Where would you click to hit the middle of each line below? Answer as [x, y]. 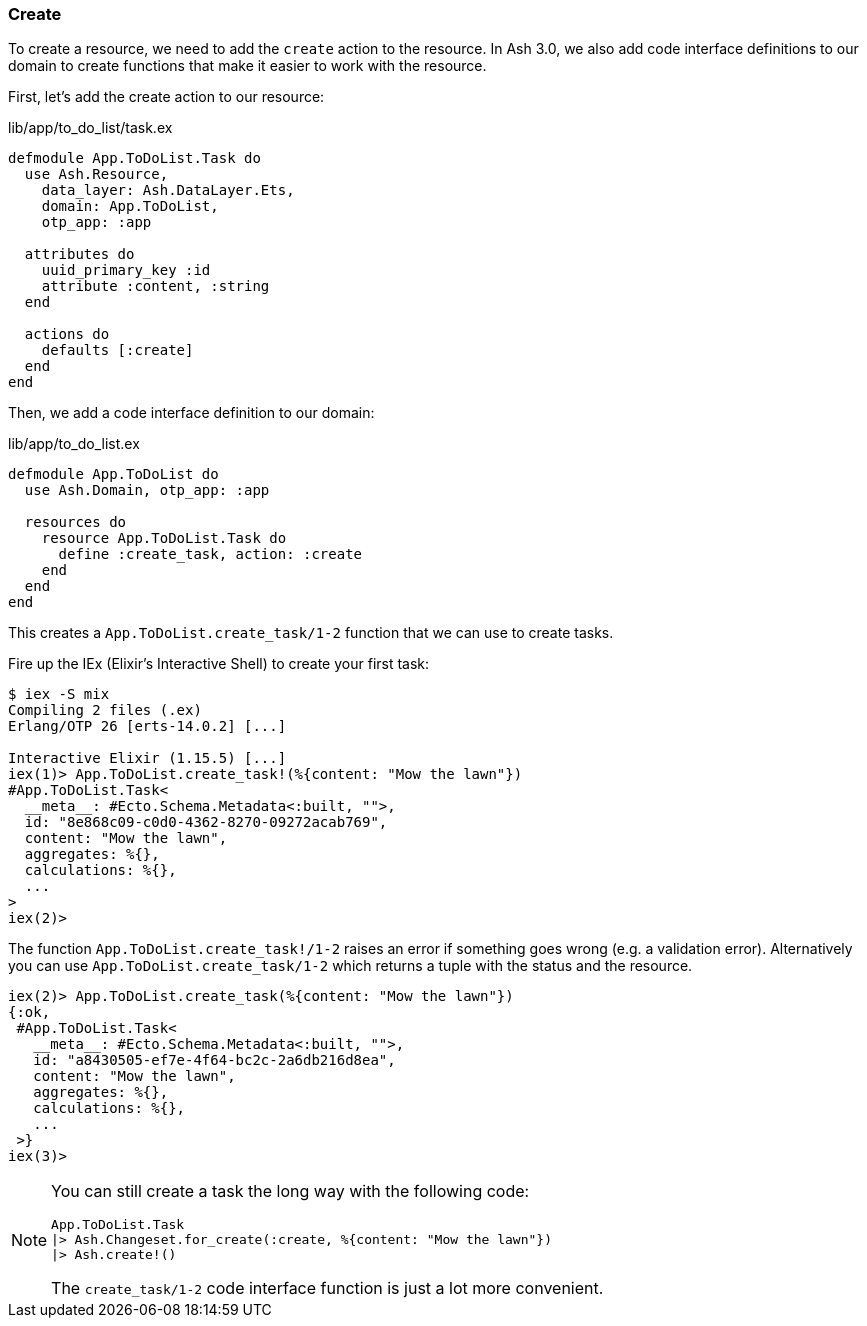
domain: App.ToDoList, [130, 206]
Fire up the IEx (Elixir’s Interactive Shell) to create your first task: [219, 664]
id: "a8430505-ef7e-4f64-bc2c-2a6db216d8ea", [214, 1060]
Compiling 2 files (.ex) [105, 710]
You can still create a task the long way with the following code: [290, 1191]
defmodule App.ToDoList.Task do [134, 158]
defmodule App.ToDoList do [113, 474]
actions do [67, 334]
